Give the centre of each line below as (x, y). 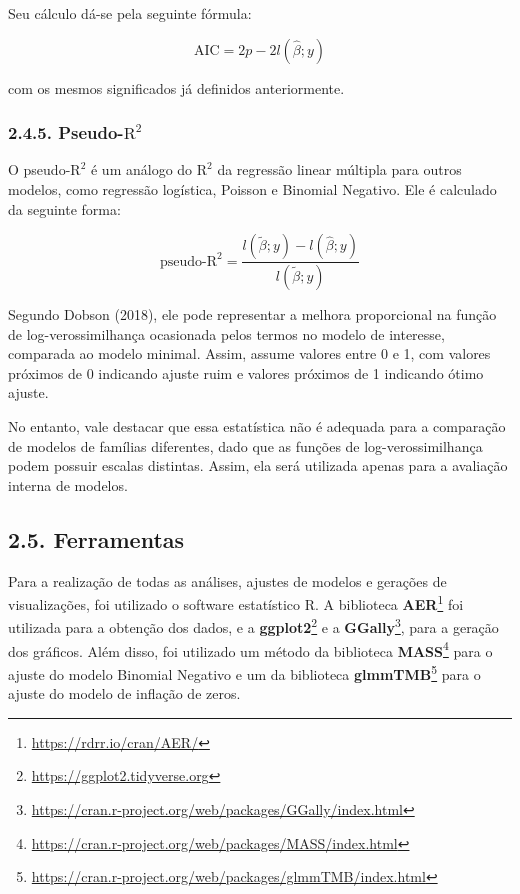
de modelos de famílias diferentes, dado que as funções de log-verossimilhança (245, 445)
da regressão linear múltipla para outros (339, 169)
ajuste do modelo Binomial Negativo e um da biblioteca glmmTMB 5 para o (244, 672)
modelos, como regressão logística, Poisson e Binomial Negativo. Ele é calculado (252, 189)
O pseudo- (39, 169)
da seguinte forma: (64, 208)
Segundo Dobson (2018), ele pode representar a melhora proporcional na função (252, 314)
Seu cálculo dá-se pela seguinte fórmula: (130, 13)
